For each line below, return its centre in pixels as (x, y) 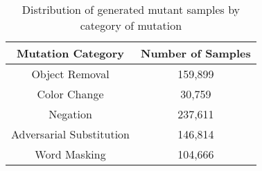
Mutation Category (70, 53)
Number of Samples (195, 53)
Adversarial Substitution (70, 134)
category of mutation (131, 25)
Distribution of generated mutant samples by (131, 9)
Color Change (70, 94)
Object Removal (70, 74)
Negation (70, 114)
